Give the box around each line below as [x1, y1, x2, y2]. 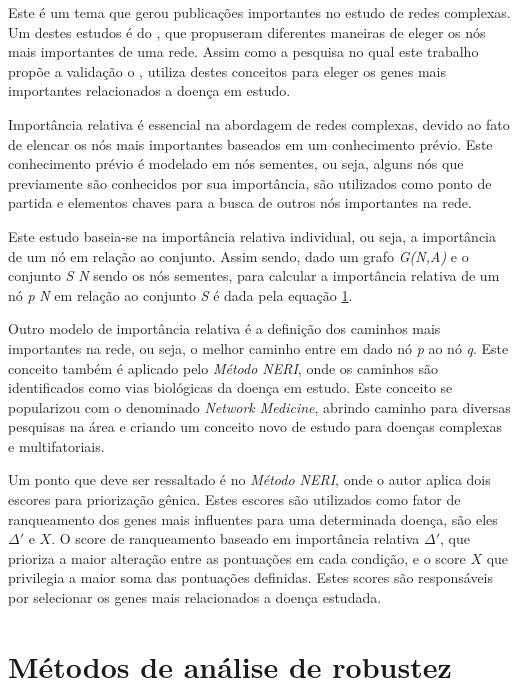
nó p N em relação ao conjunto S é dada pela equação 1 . [8, 284, 353, 305]
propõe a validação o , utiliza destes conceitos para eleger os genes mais [8, 60, 447, 81]
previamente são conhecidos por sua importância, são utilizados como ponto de [8, 172, 492, 193]
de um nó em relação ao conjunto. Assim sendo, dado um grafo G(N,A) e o [8, 245, 469, 266]
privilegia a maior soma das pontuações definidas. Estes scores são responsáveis [8, 567, 493, 588]
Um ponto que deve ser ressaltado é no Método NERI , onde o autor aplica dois [8, 469, 491, 490]
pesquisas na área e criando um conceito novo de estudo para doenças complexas [8, 416, 503, 437]
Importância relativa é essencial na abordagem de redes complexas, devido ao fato [8, 113, 510, 134]
